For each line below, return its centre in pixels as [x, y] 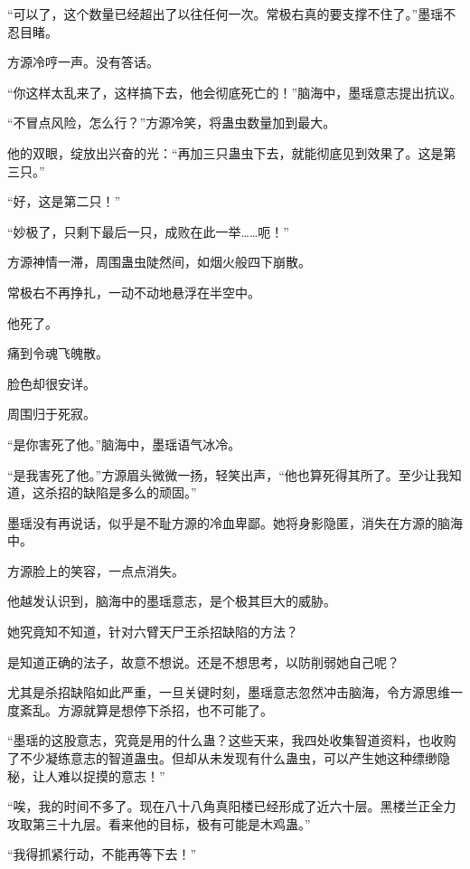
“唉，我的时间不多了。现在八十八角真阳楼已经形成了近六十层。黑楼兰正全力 [232, 806]
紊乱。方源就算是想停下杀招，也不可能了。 [146, 709]
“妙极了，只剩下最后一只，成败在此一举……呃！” [148, 231]
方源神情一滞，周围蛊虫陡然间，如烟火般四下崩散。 [159, 262]
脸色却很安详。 [52, 383]
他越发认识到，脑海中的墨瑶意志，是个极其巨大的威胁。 [172, 601]
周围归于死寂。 [52, 414]
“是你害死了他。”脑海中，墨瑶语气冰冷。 [124, 444]
